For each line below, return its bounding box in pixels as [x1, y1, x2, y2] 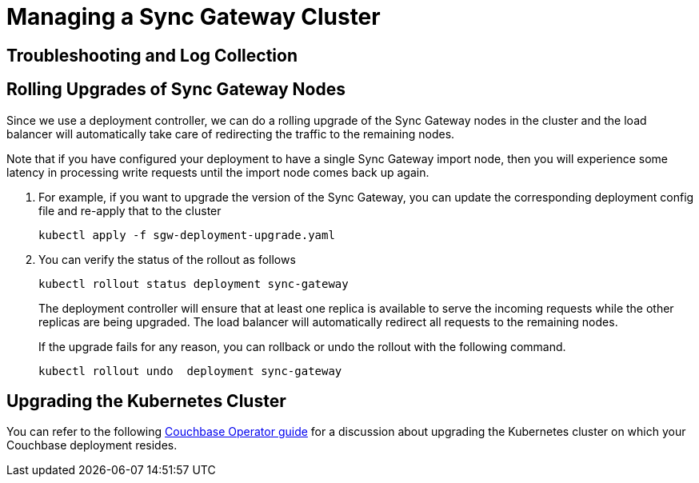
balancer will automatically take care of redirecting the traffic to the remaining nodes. [6, 126, 455, 141]
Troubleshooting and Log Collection [6, 45, 298, 66]
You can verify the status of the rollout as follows [38, 252, 296, 266]
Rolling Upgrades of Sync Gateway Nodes [6, 79, 346, 100]
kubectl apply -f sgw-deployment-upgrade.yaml [38, 228, 335, 241]
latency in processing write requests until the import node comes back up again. [6, 165, 429, 179]
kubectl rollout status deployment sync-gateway [38, 277, 349, 290]
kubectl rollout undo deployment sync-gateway [38, 364, 342, 377]
